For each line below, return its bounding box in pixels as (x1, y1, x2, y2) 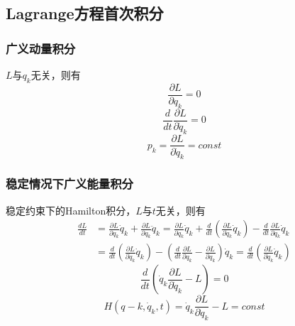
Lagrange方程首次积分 (6, 2, 164, 24)
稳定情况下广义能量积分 (6, 175, 133, 192)
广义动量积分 (6, 39, 76, 57)
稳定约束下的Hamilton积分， (6, 202, 136, 217)
